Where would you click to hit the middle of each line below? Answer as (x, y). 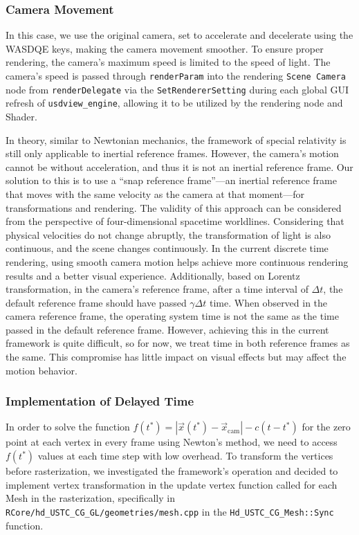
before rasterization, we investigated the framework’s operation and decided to (172, 471)
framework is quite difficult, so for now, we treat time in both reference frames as (178, 343)
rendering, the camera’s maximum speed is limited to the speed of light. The (168, 62)
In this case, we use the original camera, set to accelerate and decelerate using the (179, 35)
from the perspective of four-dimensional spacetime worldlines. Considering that (175, 221)
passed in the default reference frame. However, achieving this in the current (167, 329)
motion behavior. (42, 370)
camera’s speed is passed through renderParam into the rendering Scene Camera (176, 75)
